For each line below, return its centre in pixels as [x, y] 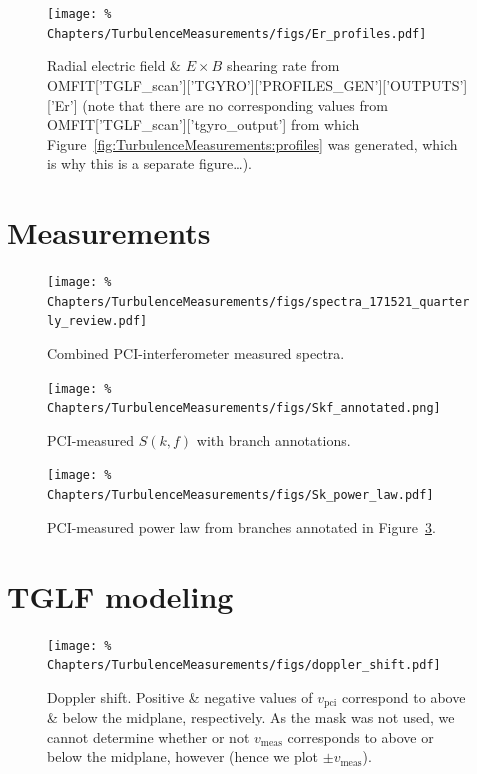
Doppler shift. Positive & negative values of [180, 696]
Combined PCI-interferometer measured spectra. [196, 352]
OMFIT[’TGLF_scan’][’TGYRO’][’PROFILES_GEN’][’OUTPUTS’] [257, 84]
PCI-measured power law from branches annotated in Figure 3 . [241, 526]
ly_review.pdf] [97, 321]
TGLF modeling [120, 595]
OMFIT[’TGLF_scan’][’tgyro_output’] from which [203, 124]
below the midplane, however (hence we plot [183, 756]
